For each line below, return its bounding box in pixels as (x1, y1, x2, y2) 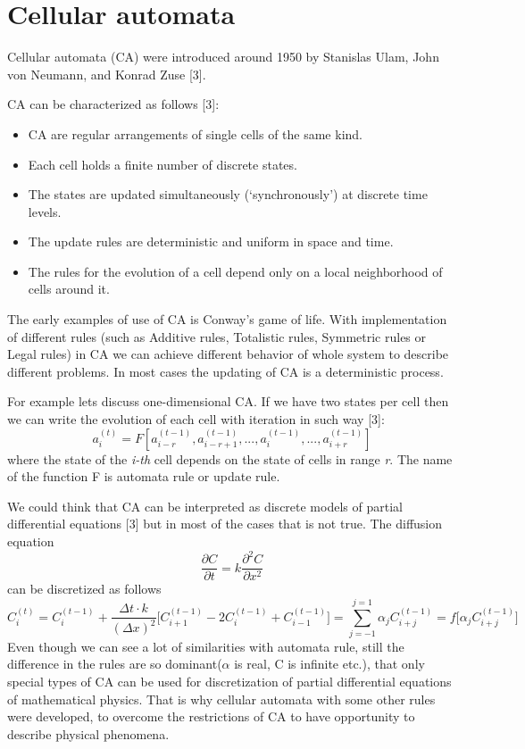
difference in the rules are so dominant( (7, 654, 222, 673)
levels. (28, 202, 62, 221)
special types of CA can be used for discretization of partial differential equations (7, 672, 452, 691)
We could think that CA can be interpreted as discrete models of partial (7, 496, 403, 515)
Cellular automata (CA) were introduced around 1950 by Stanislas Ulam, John (7, 47, 439, 66)
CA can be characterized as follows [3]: (7, 95, 220, 113)
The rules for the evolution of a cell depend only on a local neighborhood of (28, 262, 443, 280)
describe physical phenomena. (7, 724, 170, 743)
